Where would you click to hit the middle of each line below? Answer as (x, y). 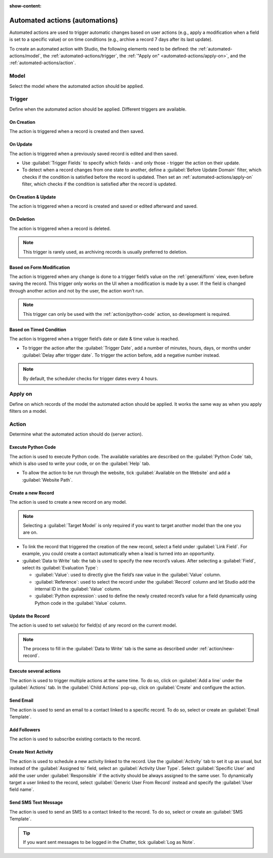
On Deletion (22, 219)
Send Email (21, 700)
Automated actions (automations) (64, 20)
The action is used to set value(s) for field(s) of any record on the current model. (93, 625)
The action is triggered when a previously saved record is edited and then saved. (94, 154)
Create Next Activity (31, 752)
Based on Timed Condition (38, 329)
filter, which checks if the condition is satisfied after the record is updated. (99, 184)
